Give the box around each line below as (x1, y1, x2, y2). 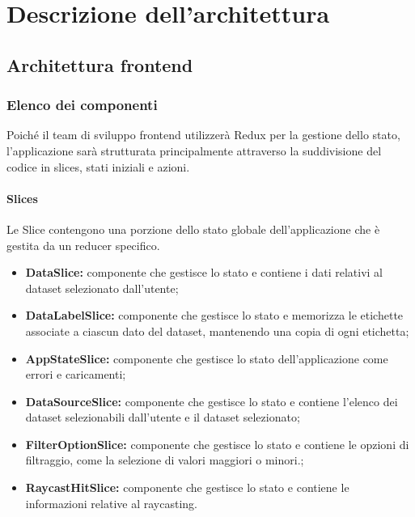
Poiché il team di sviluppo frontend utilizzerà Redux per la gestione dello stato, (6, 126, 400, 143)
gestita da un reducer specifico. (6, 236, 160, 253)
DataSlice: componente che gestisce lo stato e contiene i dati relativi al (25, 264, 383, 281)
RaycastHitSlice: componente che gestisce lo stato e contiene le (25, 479, 349, 496)
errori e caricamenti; (25, 366, 126, 383)
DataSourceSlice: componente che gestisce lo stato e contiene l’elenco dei (25, 392, 398, 409)
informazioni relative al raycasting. (25, 494, 197, 511)
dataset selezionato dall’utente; (25, 279, 179, 296)
